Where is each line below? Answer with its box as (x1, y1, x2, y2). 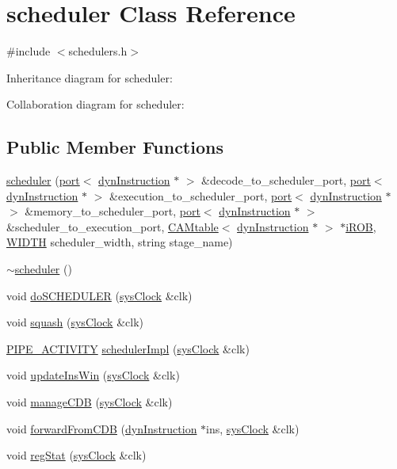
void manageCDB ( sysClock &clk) (6, 394, 173, 410)
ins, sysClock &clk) (206, 420, 300, 437)
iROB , (345, 218, 376, 234)
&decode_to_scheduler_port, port (201, 172, 371, 189)
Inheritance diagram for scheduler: (6, 69, 173, 86)
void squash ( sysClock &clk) (6, 314, 143, 330)
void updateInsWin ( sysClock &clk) (6, 367, 180, 383)
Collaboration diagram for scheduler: (6, 96, 185, 112)
